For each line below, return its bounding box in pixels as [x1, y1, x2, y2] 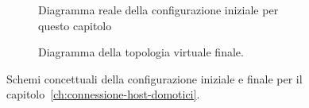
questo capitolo [38, 17, 112, 33]
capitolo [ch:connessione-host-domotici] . [6, 86, 200, 102]
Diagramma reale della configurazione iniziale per [38, 2, 279, 17]
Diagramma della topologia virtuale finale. [38, 44, 244, 60]
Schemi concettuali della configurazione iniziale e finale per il [6, 70, 303, 87]
